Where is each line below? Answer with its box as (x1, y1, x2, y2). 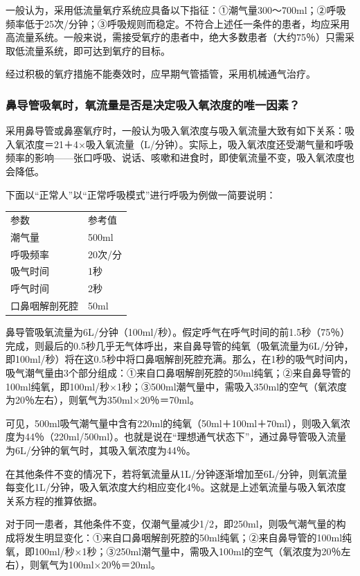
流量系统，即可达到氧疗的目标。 (24, 43, 170, 57)
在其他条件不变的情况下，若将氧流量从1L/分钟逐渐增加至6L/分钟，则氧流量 (6, 466, 348, 480)
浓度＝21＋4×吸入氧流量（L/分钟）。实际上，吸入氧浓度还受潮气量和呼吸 (24, 136, 354, 151)
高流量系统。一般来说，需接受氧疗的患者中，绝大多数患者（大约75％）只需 (6, 30, 345, 44)
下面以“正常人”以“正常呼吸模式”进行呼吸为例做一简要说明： (6, 187, 276, 201)
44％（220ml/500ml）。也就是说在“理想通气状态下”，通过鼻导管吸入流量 (24, 429, 347, 444)
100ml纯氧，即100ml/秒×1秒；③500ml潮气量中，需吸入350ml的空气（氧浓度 (6, 379, 348, 393)
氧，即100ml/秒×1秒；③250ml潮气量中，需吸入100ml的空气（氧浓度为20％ (6, 543, 341, 558)
